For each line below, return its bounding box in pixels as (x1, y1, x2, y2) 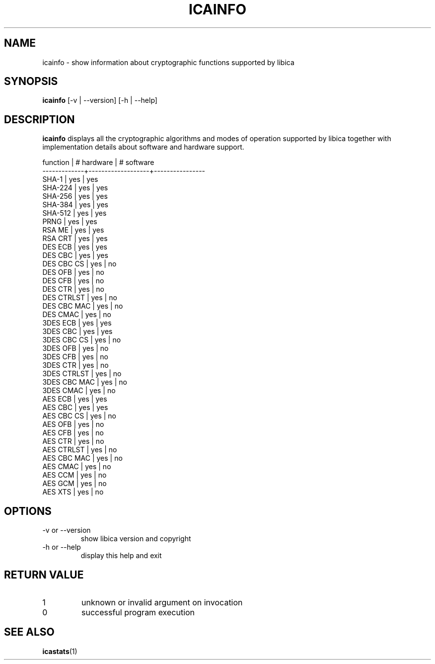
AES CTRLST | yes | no (42, 445, 117, 454)
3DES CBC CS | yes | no (42, 335, 121, 344)
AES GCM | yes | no (42, 479, 107, 488)
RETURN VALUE (4, 568, 84, 581)
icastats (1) (42, 647, 77, 656)
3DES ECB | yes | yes (42, 319, 112, 328)
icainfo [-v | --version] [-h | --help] (42, 96, 157, 105)
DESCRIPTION (4, 113, 75, 126)
